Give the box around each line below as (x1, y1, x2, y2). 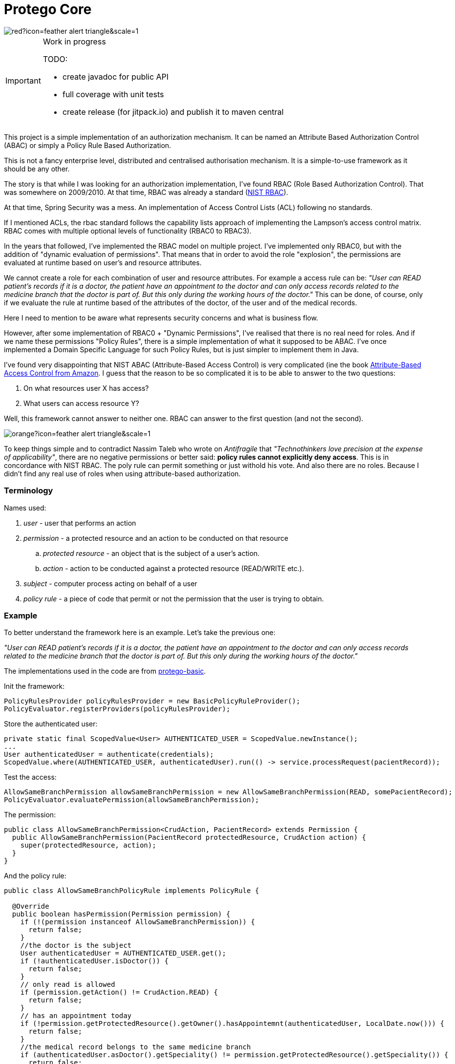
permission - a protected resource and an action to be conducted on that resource (23, 533, 289, 542)
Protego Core (4, 1, 92, 18)
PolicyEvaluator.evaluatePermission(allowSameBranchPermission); (4, 796, 259, 804)
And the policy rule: (4, 872, 66, 880)
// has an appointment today (20, 1012, 132, 1020)
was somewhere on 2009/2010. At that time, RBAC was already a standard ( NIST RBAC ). (4, 188, 289, 196)
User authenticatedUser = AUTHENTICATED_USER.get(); (20, 949, 227, 958)
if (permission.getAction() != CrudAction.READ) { (20, 988, 218, 997)
